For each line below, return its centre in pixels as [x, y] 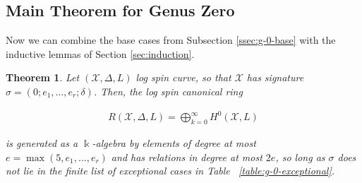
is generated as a [42, 142]
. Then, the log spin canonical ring [168, 91]
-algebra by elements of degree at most [174, 142]
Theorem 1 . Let [43, 77]
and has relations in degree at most [187, 157]
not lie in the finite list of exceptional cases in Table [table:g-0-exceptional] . [170, 171]
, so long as [300, 157]
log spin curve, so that [183, 77]
